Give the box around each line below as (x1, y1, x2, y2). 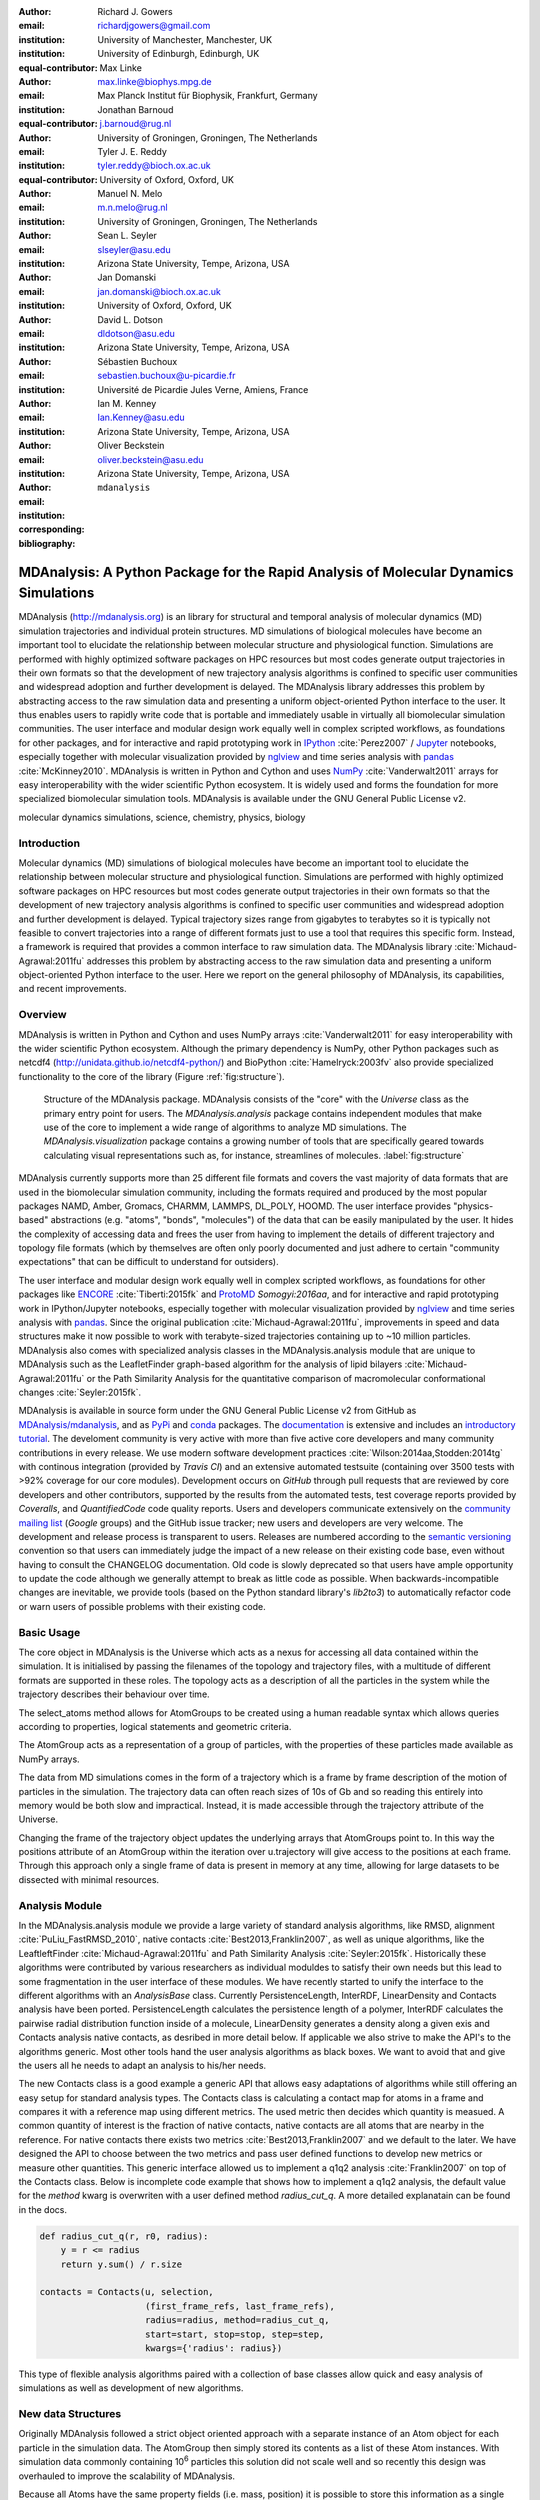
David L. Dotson (97, 313, 164, 325)
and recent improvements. (18, 983, 127, 995)
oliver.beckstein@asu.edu (97, 453, 204, 465)
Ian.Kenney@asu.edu (97, 411, 185, 424)
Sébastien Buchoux (97, 355, 178, 367)
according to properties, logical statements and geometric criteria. (18, 1720, 292, 1732)
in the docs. (18, 2203, 67, 2215)
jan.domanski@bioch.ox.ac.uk (97, 285, 222, 297)
